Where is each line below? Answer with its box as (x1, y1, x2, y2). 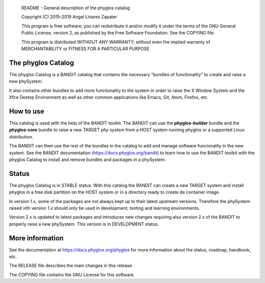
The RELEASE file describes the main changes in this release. (9, 263, 133, 269)
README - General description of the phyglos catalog (21, 5, 130, 11)
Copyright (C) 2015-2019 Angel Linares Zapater (21, 14, 117, 20)
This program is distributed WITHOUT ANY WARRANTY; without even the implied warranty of (21, 39, 211, 45)
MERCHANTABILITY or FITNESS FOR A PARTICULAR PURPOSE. (21, 46, 151, 52)
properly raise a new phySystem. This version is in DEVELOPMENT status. (9, 221, 159, 227)
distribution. (9, 134, 34, 140)
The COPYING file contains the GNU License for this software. (9, 272, 135, 278)
